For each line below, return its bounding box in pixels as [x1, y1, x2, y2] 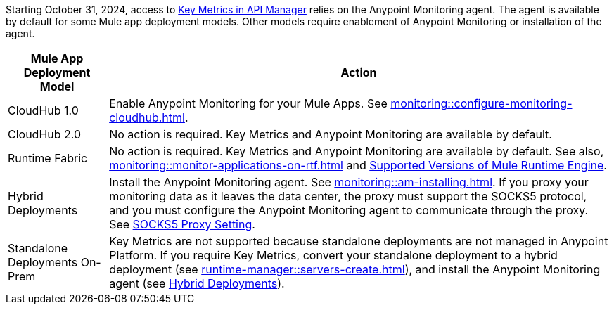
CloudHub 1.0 [8, 103, 79, 117]
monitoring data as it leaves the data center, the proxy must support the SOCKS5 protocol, [109, 189, 587, 203]
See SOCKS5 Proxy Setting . [109, 217, 255, 231]
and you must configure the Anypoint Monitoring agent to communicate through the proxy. [109, 203, 589, 217]
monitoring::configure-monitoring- [390, 96, 573, 110]
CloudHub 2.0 [8, 127, 82, 141]
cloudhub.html [109, 110, 185, 124]
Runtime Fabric [8, 151, 88, 165]
